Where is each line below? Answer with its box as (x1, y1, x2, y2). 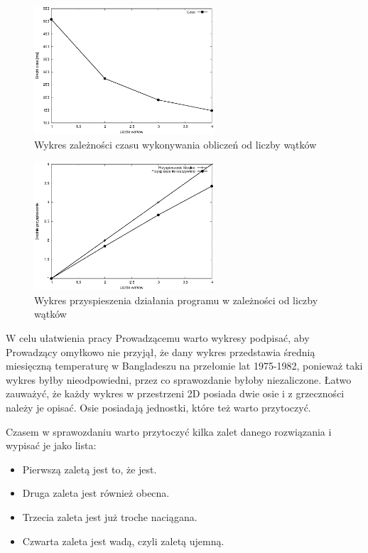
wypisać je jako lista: (6, 438, 97, 453)
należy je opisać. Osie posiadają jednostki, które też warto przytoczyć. (6, 400, 311, 414)
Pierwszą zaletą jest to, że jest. (22, 461, 157, 476)
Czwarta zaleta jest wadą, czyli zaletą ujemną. (22, 533, 224, 548)
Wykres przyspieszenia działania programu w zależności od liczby (34, 292, 318, 307)
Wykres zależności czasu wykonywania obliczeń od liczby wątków (34, 136, 317, 151)
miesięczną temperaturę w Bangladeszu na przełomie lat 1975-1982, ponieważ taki (6, 358, 363, 373)
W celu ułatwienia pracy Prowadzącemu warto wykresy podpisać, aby (6, 331, 310, 345)
